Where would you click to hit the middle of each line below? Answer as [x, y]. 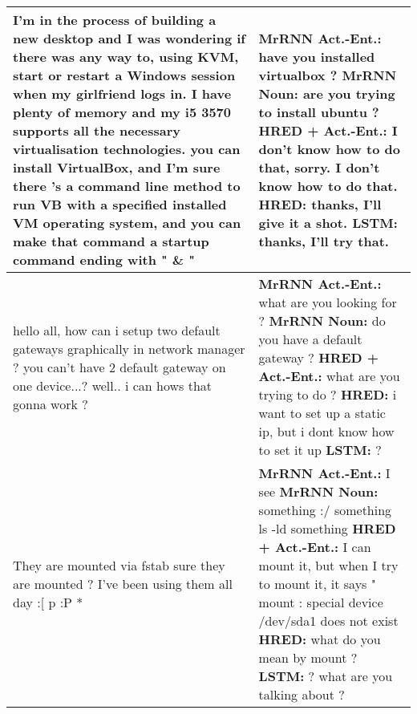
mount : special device [321, 602]
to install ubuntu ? [319, 112]
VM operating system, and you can [127, 223]
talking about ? [302, 694]
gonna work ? [51, 404]
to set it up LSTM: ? [320, 450]
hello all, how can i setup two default [117, 330]
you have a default [310, 339]
